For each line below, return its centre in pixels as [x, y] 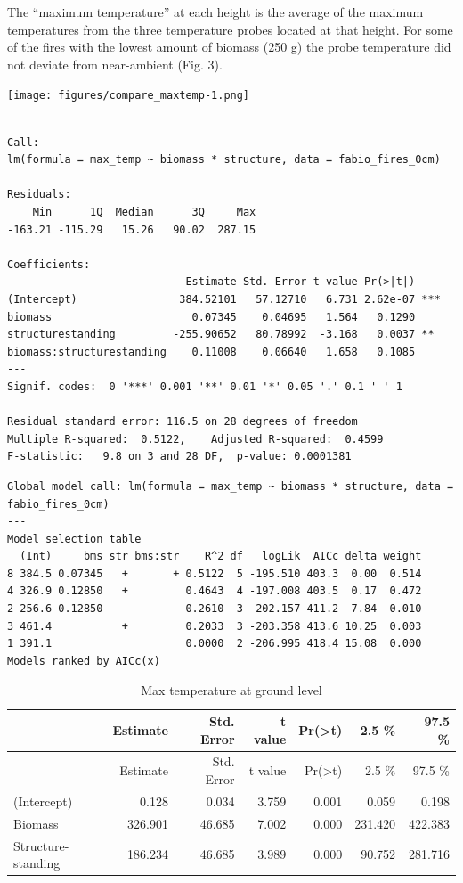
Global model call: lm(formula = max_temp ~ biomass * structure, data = [231, 486]
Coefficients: [49, 264]
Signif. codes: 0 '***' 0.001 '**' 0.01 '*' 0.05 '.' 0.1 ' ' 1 [205, 386]
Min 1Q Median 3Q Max [144, 212]
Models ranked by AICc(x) [84, 661]
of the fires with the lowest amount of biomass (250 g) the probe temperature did [229, 47]
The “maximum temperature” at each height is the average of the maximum [215, 12]
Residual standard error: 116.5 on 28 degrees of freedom [183, 422]
